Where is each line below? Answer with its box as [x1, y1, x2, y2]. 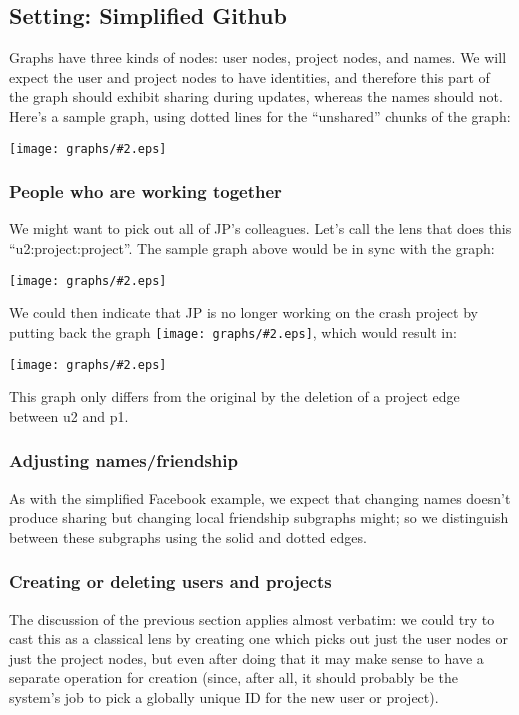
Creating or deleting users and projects [9, 569, 332, 594]
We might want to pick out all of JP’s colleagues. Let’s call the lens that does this [9, 218, 512, 239]
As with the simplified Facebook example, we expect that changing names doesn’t [9, 487, 511, 508]
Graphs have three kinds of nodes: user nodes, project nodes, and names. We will [9, 47, 507, 68]
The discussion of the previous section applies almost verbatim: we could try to [9, 608, 495, 629]
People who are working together [9, 179, 282, 204]
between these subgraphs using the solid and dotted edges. [9, 526, 367, 547]
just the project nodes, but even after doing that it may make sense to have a [9, 647, 484, 668]
